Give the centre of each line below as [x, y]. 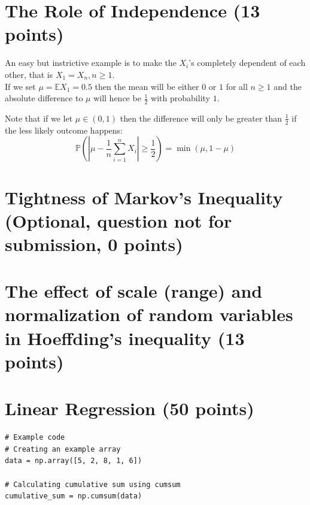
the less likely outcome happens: [64, 130]
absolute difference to [44, 98]
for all [237, 86]
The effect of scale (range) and [134, 291]
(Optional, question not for [118, 220]
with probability [180, 98]
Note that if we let [39, 118]
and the [288, 86]
